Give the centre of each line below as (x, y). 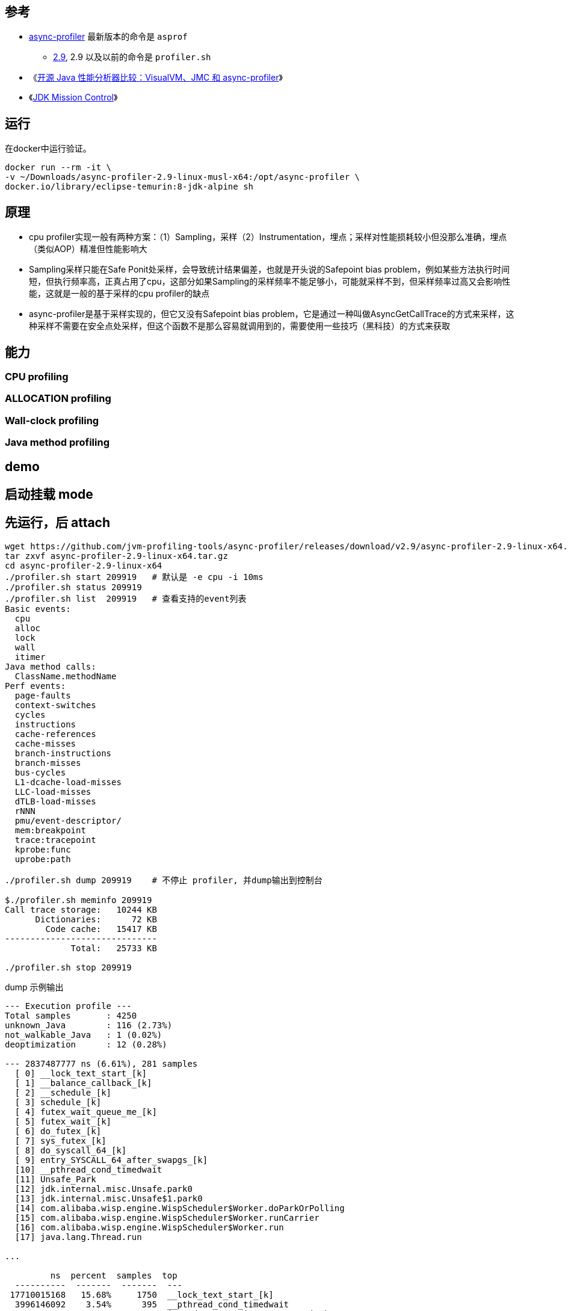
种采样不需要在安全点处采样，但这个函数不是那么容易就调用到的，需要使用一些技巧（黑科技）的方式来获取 (239, 326)
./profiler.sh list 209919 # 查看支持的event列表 (126, 598)
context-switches (55, 705)
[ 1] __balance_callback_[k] (83, 1083)
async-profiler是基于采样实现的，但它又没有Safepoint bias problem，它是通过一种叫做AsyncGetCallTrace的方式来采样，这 (272, 314)
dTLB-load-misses (55, 801)
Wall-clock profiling (52, 420)
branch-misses (48, 763)
